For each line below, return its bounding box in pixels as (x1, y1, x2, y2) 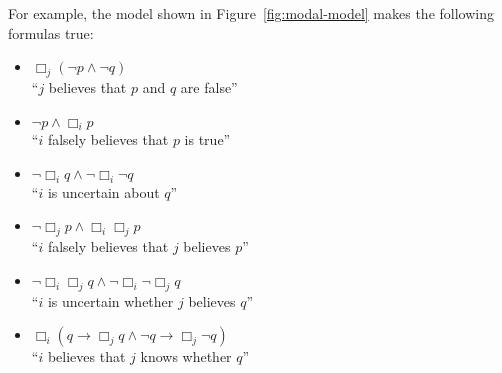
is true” (184, 129, 231, 150)
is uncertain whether (47, 290, 174, 311)
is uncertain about (47, 181, 160, 202)
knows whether (140, 346, 232, 367)
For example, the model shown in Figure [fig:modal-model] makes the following (8, 3, 494, 23)
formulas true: (8, 22, 94, 43)
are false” (180, 76, 238, 97)
